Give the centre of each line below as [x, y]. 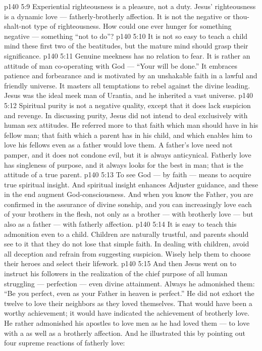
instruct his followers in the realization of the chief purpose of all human [116, 273]
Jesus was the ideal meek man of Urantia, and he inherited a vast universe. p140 [128, 95]
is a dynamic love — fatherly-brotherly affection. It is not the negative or [117, 16]
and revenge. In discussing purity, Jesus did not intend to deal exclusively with [126, 115]
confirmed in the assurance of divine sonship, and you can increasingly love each [128, 204]
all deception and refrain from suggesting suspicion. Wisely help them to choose [127, 253]
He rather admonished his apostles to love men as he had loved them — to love [127, 323]
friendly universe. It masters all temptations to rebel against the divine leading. [127, 85]
